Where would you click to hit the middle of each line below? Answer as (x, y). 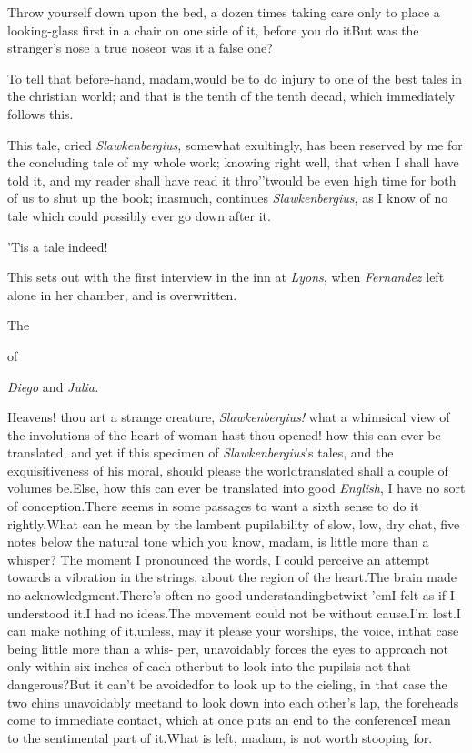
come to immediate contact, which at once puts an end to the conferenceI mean (229, 720)
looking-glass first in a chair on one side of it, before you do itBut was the (213, 30)
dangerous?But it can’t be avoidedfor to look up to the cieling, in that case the (227, 684)
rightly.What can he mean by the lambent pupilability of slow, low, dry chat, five (234, 523)
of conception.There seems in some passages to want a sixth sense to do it (213, 506)
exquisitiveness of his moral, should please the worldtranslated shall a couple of (228, 470)
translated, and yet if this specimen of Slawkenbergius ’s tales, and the (201, 452)
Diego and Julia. (53, 386)
